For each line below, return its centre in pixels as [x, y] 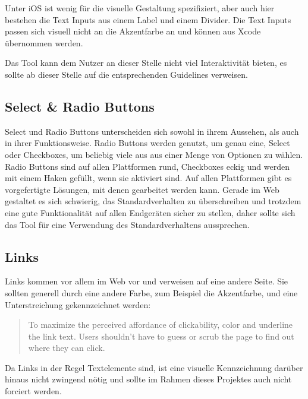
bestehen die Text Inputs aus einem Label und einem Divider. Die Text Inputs [148, 19]
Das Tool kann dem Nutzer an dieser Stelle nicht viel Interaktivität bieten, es [146, 63]
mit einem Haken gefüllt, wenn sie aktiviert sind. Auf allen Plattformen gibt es [148, 178]
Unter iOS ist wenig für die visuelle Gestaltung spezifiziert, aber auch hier [140, 8]
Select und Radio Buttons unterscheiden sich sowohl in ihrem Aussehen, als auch [152, 131]
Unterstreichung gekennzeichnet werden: [78, 304]
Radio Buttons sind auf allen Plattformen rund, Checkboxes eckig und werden [147, 166]
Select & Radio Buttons [80, 106]
